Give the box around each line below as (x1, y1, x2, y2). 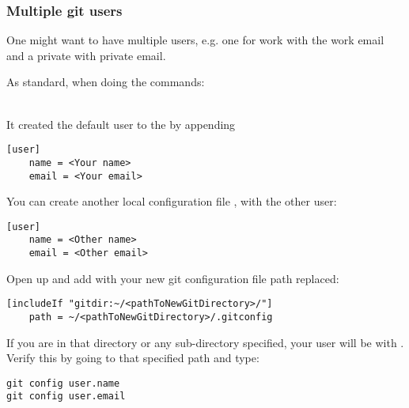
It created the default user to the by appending (6, 115, 236, 132)
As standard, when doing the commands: (6, 74, 205, 90)
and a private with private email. (6, 47, 166, 63)
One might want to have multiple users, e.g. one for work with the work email (6, 32, 384, 48)
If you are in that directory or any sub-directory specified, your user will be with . (6, 334, 404, 350)
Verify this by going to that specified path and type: (6, 349, 259, 366)
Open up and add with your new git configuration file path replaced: (6, 270, 339, 286)
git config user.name (6, 377, 120, 389)
